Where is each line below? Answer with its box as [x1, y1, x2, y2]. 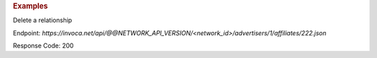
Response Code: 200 [13, 41, 74, 50]
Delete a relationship [13, 16, 73, 24]
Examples [13, 1, 48, 10]
